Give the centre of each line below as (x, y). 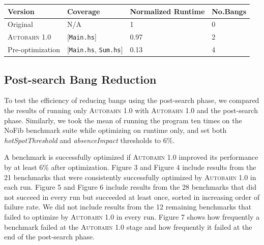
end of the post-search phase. (49, 237)
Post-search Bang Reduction (80, 79)
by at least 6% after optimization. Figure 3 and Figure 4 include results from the (130, 167)
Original (20, 24)
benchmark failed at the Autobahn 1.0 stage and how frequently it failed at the (128, 226)
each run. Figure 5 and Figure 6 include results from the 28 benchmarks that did (130, 187)
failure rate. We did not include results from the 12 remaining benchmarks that (128, 207)
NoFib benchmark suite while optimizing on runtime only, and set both (115, 130)
